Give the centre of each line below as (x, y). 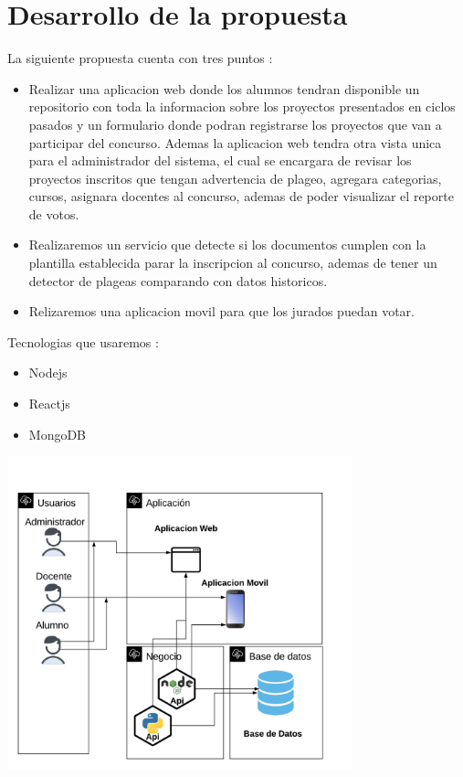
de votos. (54, 213)
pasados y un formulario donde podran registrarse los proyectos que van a (235, 124)
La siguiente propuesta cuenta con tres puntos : (140, 58)
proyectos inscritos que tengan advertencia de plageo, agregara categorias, (235, 178)
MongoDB (58, 434)
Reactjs (49, 404)
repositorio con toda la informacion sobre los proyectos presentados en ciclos (242, 106)
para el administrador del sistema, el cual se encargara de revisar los (220, 160)
